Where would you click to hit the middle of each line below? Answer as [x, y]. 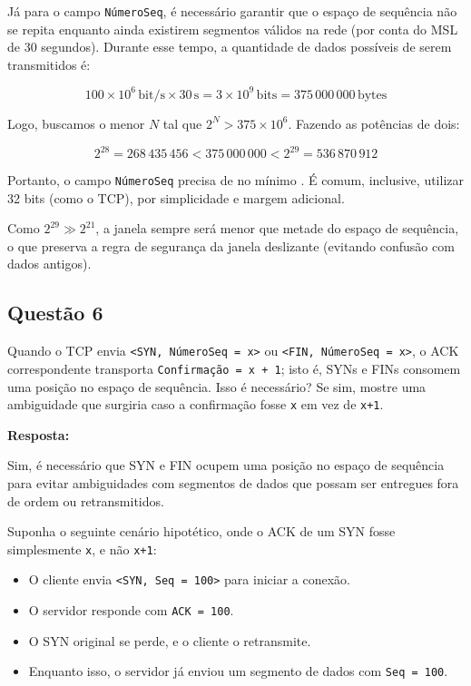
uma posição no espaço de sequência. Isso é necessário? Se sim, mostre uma [217, 386]
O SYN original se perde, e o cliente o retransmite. [170, 640]
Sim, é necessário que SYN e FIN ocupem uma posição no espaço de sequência [226, 465]
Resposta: [39, 434]
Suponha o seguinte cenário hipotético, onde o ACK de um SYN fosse [201, 531]
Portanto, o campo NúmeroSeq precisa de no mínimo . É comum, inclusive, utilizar [235, 180]
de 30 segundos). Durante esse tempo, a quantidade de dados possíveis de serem [230, 47]
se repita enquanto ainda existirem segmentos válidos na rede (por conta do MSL [233, 29]
